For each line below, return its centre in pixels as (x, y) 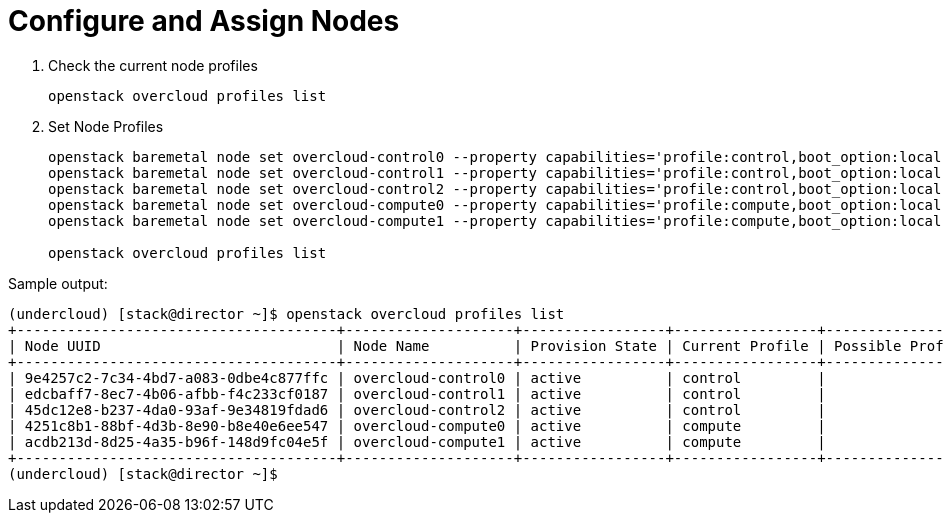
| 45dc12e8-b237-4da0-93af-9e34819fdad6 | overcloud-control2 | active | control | (417, 409)
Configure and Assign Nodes (204, 21)
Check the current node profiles (153, 65)
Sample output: (58, 283)
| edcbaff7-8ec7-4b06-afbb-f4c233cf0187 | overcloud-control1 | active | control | (417, 393)
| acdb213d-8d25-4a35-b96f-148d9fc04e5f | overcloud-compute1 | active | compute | (417, 441)
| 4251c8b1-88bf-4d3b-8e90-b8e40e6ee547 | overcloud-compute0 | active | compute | (417, 425)
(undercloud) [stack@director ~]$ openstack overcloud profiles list (286, 313)
